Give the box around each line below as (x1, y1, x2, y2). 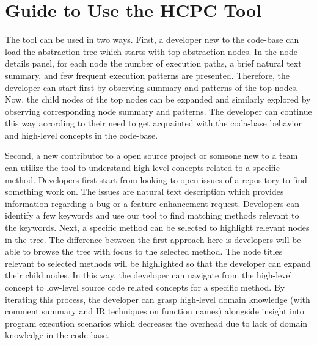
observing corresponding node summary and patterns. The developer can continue (5, 104, 312, 117)
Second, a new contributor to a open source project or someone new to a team (5, 149, 298, 162)
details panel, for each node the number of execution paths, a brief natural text (5, 57, 302, 70)
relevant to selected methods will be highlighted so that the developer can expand (5, 256, 311, 269)
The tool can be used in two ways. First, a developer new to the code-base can (5, 33, 299, 46)
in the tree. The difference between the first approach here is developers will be (5, 233, 301, 245)
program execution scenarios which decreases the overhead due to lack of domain (5, 316, 308, 329)
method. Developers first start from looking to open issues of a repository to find (5, 173, 307, 186)
